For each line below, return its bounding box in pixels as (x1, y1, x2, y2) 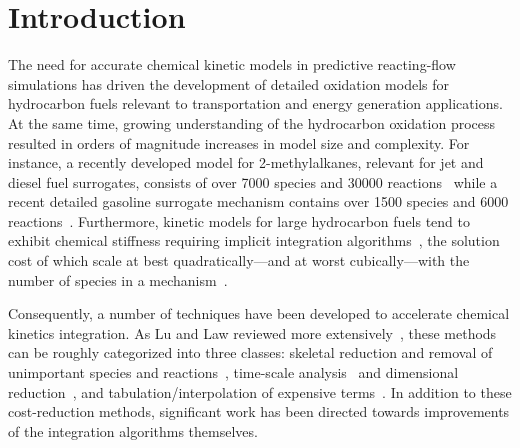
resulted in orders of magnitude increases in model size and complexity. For (8, 132, 470, 153)
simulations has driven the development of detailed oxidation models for (8, 73, 450, 94)
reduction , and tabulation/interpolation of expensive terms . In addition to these (8, 381, 512, 402)
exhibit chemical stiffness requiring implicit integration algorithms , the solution (8, 230, 500, 251)
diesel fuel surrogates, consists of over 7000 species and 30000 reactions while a (8, 171, 498, 192)
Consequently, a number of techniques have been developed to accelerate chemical (8, 303, 510, 324)
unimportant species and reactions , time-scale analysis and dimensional (8, 362, 459, 383)
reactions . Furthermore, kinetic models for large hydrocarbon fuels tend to (8, 210, 471, 231)
